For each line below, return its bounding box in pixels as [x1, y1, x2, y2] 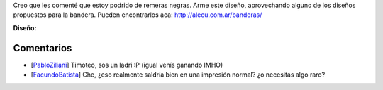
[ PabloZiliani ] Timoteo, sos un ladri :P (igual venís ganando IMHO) [30, 60, 223, 69]
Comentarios [13, 42, 72, 54]
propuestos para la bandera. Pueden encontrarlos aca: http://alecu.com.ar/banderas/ [13, 11, 262, 19]
